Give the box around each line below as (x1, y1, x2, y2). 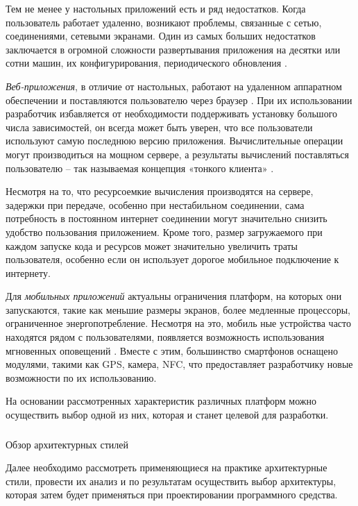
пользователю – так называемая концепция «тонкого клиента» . (6, 160, 274, 175)
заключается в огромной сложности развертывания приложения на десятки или (6, 42, 341, 56)
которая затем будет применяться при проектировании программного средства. (6, 487, 338, 502)
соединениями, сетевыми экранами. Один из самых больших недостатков (6, 28, 316, 43)
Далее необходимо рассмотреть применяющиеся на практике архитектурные (6, 460, 327, 475)
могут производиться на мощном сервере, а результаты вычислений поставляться (6, 146, 350, 161)
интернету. (6, 265, 51, 280)
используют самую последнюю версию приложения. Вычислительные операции (6, 133, 343, 148)
